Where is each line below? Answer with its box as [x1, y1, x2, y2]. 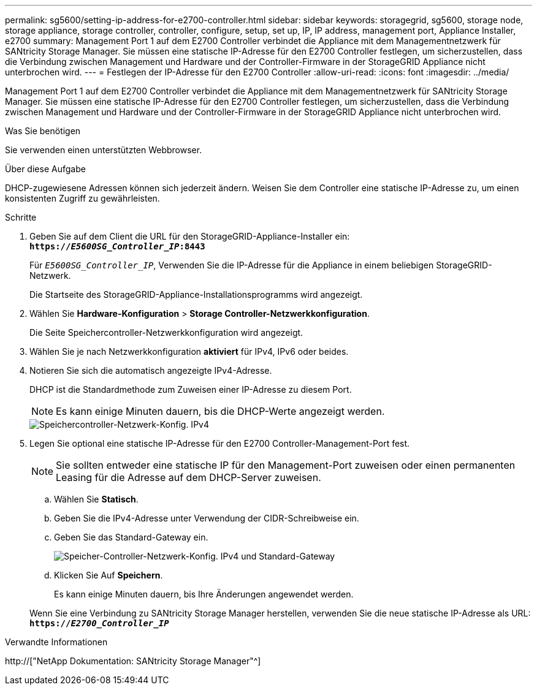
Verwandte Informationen [5, 637, 108, 647]
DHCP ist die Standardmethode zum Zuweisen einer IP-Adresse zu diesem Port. [29, 384, 352, 395]
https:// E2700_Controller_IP [29, 618, 169, 628]
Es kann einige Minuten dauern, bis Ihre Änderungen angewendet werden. [54, 589, 354, 599]
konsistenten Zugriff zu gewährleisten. [5, 193, 160, 203]
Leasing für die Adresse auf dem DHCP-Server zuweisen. [56, 471, 321, 483]
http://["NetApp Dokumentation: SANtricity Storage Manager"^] [5, 656, 261, 666]
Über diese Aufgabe [5, 164, 86, 174]
